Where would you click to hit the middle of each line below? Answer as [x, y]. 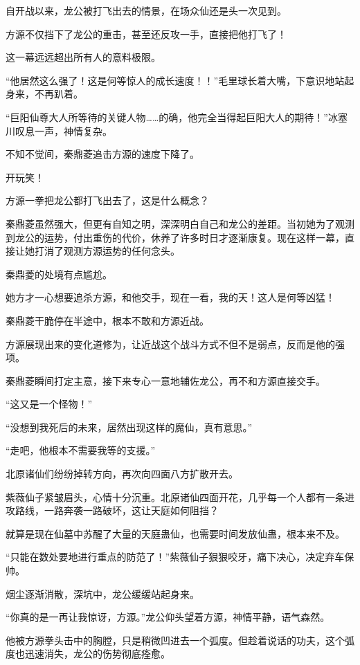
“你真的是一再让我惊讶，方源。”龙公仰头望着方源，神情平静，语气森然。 [168, 617]
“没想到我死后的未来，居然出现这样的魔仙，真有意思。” [129, 427]
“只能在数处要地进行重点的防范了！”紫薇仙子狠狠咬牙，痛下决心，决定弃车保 [180, 557]
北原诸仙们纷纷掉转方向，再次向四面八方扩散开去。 [122, 474]
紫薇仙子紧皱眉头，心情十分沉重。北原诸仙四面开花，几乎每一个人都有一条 [175, 497]
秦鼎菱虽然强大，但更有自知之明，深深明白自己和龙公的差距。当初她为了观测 [180, 223]
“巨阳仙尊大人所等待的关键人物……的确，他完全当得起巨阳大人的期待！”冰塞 [177, 117]
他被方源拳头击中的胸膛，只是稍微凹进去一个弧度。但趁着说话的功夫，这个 [175, 640]
